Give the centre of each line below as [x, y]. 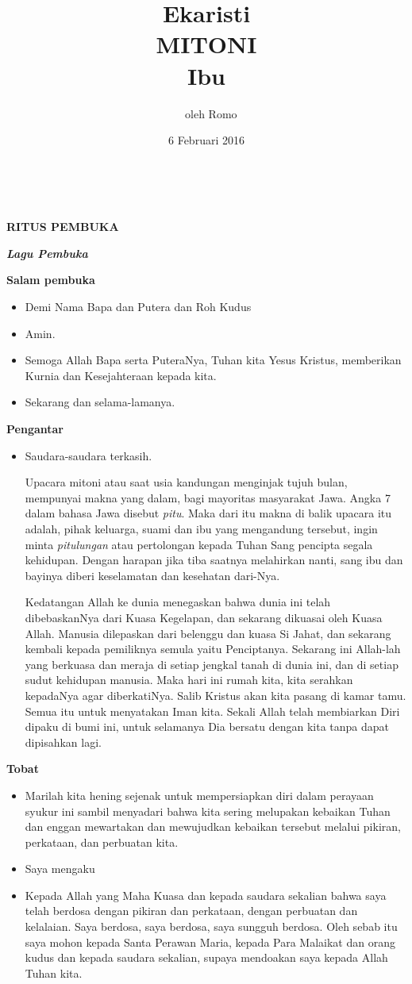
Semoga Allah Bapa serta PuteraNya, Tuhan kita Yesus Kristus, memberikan [213, 360]
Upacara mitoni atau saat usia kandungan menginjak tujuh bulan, [186, 482]
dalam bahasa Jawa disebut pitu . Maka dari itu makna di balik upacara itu [208, 513]
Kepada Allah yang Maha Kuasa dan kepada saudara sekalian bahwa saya [206, 895]
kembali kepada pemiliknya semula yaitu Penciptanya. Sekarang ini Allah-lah [213, 649]
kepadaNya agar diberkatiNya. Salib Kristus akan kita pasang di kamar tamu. [216, 695]
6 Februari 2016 [206, 140]
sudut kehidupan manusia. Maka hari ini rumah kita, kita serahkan [189, 680]
